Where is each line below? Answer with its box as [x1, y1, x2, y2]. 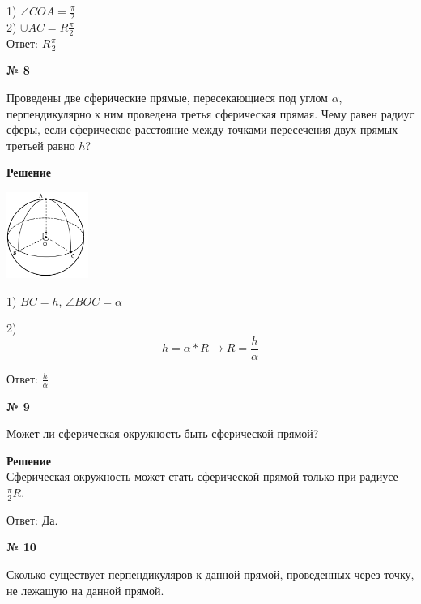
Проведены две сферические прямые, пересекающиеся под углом [6, 89, 328, 106]
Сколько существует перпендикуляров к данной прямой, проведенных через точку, [6, 566, 415, 583]
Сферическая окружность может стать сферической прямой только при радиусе [6, 468, 398, 485]
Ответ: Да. [6, 511, 58, 528]
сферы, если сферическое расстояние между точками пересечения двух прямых [6, 121, 398, 138]
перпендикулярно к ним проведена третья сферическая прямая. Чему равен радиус [6, 105, 415, 122]
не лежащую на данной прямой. [6, 581, 164, 598]
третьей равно [6, 136, 75, 153]
